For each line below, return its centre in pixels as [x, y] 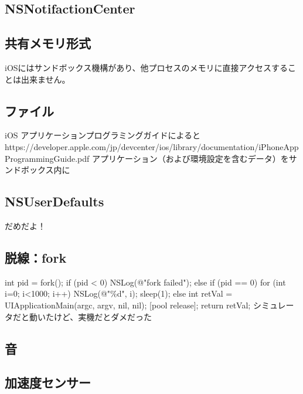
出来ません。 [45, 79]
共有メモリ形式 [48, 43]
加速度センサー [48, 383]
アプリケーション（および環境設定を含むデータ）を [190, 158]
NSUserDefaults [55, 201]
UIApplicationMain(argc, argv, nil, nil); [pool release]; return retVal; [128, 305]
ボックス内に [45, 170]
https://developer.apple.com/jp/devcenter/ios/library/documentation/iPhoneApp [152, 146]
